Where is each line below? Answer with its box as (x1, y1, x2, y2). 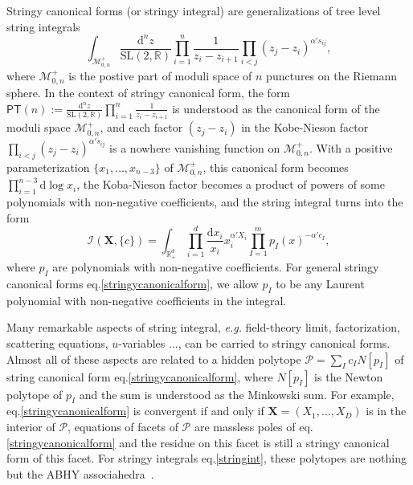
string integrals (6, 18, 80, 35)
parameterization (6, 158, 90, 175)
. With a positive (309, 139, 393, 156)
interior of (6, 418, 55, 434)
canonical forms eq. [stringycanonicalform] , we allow (6, 275, 259, 291)
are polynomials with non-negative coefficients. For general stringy (52, 259, 379, 275)
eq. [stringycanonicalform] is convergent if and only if (6, 402, 264, 419)
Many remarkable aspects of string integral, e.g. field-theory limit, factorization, (6, 319, 400, 336)
